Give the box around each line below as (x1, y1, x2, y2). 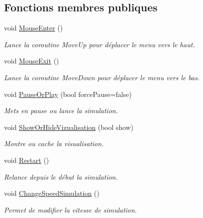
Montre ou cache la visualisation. (4, 138, 104, 149)
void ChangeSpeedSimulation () (4, 188, 100, 198)
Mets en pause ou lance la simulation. (4, 105, 118, 116)
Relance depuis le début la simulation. (4, 171, 118, 182)
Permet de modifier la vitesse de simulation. (4, 204, 137, 215)
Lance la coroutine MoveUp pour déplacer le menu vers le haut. (4, 39, 195, 49)
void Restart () (4, 155, 49, 165)
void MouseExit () (4, 56, 59, 66)
